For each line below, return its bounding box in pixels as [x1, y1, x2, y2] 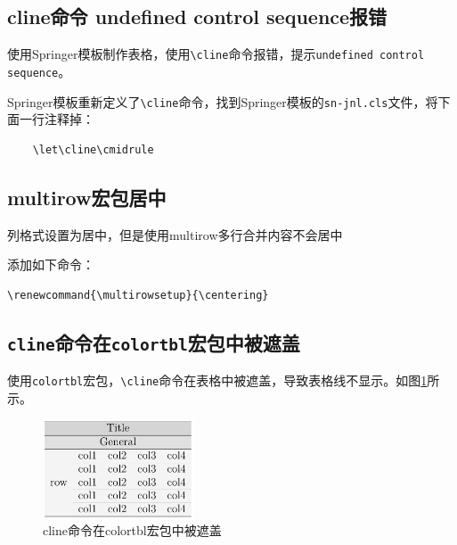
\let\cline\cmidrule [32, 143, 154, 156]
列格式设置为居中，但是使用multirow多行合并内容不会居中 [7, 225, 343, 244]
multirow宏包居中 [7, 183, 167, 211]
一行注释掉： [19, 110, 94, 128]
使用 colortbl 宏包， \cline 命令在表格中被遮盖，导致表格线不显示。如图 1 [7, 371, 428, 390]
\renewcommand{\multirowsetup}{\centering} [7, 288, 269, 301]
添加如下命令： [7, 255, 94, 274]
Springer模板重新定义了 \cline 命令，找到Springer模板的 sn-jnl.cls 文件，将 [7, 92, 438, 111]
